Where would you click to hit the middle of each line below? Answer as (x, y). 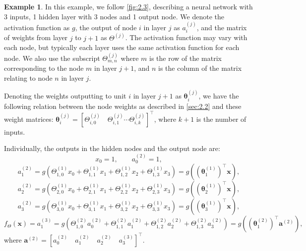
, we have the (219, 96)
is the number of (221, 119)
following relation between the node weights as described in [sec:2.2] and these (123, 106)
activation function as (37, 27)
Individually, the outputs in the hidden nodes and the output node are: (112, 148)
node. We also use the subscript (52, 58)
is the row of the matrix (185, 58)
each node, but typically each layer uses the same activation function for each (122, 47)
